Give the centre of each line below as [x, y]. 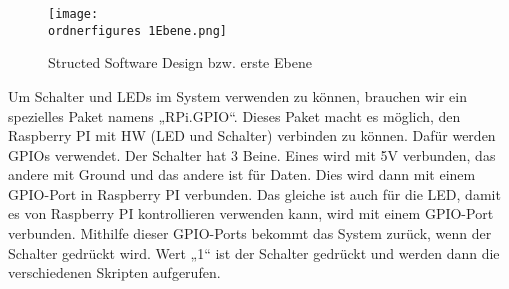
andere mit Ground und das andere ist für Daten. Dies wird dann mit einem [242, 174]
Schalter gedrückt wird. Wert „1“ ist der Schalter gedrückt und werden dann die [254, 252]
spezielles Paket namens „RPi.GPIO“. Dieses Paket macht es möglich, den [234, 115]
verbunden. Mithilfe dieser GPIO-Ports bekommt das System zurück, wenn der [250, 233]
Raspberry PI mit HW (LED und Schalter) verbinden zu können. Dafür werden [252, 135]
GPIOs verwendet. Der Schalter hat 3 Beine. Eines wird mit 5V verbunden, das [252, 154]
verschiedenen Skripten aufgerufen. [114, 272]
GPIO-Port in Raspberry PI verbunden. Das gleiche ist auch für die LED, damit [254, 193]
